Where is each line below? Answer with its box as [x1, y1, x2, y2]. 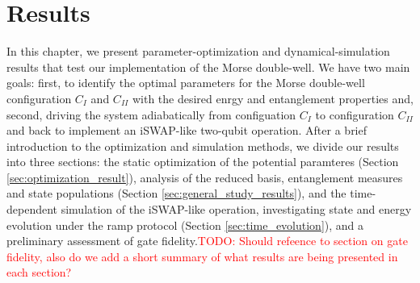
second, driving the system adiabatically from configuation [6, 106, 296, 123]
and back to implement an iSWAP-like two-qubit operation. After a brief [6, 122, 367, 139]
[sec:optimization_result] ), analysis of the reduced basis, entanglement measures [6, 169, 403, 185]
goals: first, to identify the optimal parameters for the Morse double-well [6, 74, 365, 91]
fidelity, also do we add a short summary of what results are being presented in [6, 248, 398, 264]
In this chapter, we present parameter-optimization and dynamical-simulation [6, 43, 390, 60]
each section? [6, 264, 72, 281]
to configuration [315, 106, 394, 123]
